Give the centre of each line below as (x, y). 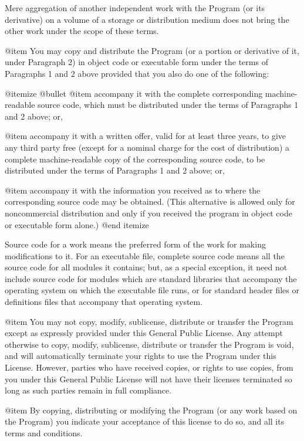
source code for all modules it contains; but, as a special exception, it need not (146, 267)
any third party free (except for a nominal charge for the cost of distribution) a (147, 147)
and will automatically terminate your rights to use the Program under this (141, 356)
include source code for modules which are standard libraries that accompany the (151, 278)
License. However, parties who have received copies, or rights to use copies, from (149, 367)
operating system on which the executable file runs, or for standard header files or (152, 290)
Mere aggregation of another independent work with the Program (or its (135, 8)
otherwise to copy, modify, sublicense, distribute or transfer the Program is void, (149, 344)
